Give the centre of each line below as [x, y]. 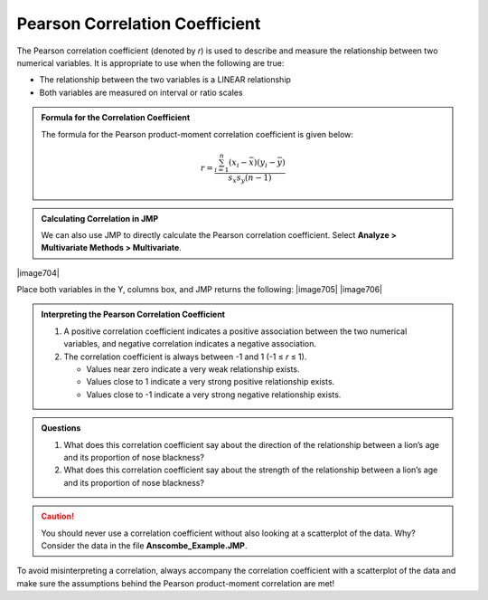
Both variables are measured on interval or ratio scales [141, 92]
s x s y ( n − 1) [249, 178]
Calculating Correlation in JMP [99, 218]
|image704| [38, 272]
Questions [61, 428]
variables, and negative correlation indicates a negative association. [190, 344]
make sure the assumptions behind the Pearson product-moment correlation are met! [175, 583]
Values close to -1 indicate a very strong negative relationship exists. [214, 395]
